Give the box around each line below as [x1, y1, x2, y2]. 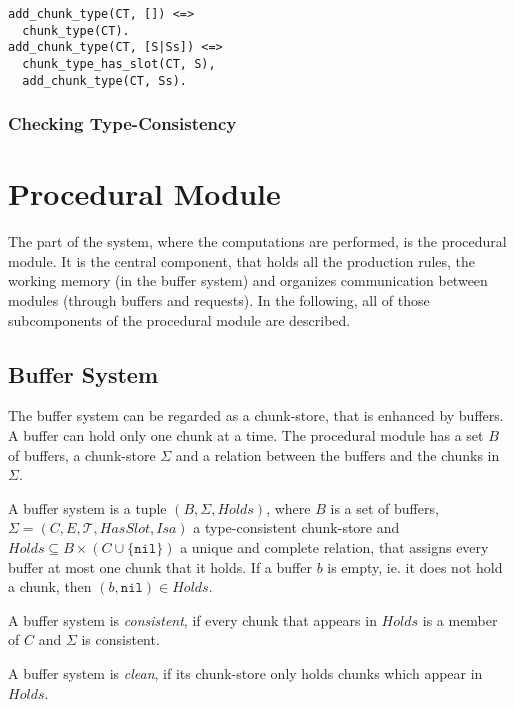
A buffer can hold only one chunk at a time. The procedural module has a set [8, 425, 484, 446]
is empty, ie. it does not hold [327, 556, 503, 577]
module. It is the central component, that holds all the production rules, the [8, 250, 476, 271]
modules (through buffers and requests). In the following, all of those [8, 290, 430, 311]
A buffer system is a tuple [8, 497, 167, 518]
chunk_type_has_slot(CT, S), [22, 56, 216, 71]
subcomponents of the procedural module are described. [8, 309, 351, 330]
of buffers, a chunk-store [8, 444, 156, 465]
